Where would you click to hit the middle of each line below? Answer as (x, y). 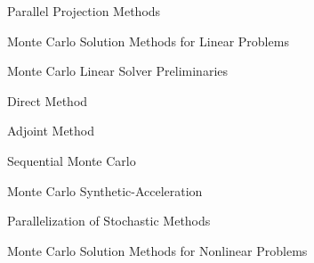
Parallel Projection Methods (84, 11)
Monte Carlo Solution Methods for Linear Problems (148, 41)
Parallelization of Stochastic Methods (109, 221)
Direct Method (48, 100)
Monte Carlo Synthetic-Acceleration (105, 190)
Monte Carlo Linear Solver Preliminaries (118, 71)
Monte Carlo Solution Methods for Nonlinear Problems (157, 250)
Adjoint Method (51, 131)
